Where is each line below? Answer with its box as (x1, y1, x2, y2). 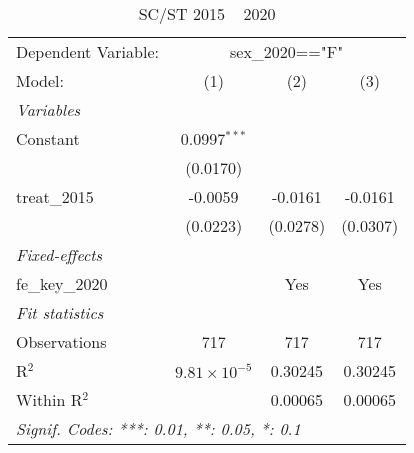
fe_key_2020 (16, 272, 108, 295)
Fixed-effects (16, 243, 103, 266)
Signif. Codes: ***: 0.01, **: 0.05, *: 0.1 (16, 417, 301, 440)
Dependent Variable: (16, 40, 159, 63)
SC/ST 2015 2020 (138, 2, 276, 25)
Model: (16, 69, 65, 92)
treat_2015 (16, 185, 94, 208)
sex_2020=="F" (230, 40, 344, 63)
